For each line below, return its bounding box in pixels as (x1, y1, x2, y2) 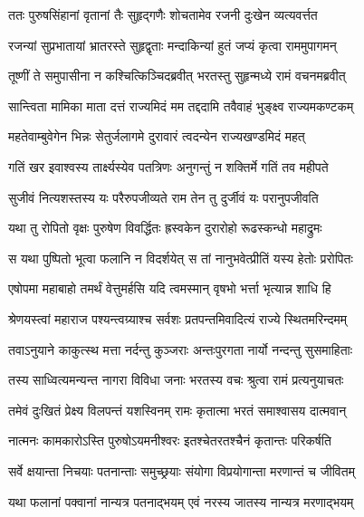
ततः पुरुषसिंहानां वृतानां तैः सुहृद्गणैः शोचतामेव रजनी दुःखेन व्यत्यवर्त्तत (8, 5, 318, 24)
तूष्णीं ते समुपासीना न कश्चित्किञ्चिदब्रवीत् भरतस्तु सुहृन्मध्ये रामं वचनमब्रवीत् (8, 66, 346, 85)
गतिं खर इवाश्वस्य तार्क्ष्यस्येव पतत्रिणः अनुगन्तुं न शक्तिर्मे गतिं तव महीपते (8, 157, 329, 176)
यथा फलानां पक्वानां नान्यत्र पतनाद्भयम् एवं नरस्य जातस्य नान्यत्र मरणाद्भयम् (8, 492, 354, 511)
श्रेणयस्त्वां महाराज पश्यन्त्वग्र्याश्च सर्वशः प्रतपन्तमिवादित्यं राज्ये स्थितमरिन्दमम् (8, 309, 348, 328)
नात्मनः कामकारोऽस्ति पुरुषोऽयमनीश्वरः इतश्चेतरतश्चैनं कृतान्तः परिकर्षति (8, 431, 331, 450)
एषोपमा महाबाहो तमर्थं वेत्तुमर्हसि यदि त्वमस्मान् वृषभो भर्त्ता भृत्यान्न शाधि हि (8, 279, 331, 298)
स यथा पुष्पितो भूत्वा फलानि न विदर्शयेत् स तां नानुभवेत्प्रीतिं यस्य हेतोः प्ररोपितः (8, 248, 353, 267)
